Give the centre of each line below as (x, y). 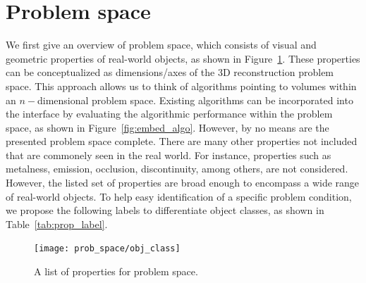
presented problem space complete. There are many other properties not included (182, 141)
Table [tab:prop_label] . (57, 224)
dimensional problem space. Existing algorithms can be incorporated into (195, 100)
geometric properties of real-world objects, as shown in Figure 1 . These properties (183, 58)
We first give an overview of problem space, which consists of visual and (161, 45)
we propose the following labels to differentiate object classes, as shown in (165, 210)
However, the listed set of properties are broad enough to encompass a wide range (183, 183)
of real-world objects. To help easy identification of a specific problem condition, (179, 196)
